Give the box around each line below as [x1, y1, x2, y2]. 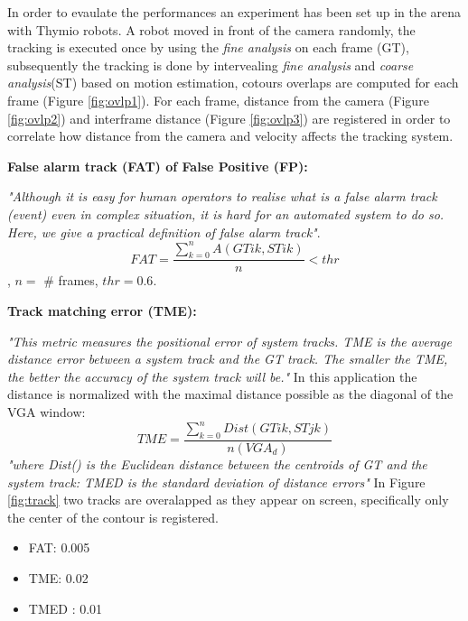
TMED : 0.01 [28, 598, 103, 617]
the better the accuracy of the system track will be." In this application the [7, 366, 417, 385]
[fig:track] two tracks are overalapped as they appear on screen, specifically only [7, 490, 449, 509]
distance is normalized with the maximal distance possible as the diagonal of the [7, 385, 454, 403]
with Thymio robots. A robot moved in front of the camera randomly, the [7, 20, 416, 39]
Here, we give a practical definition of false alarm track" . [7, 222, 321, 241]
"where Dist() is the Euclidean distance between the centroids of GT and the [7, 454, 427, 473]
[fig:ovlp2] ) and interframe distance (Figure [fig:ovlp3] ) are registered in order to [7, 108, 451, 127]
